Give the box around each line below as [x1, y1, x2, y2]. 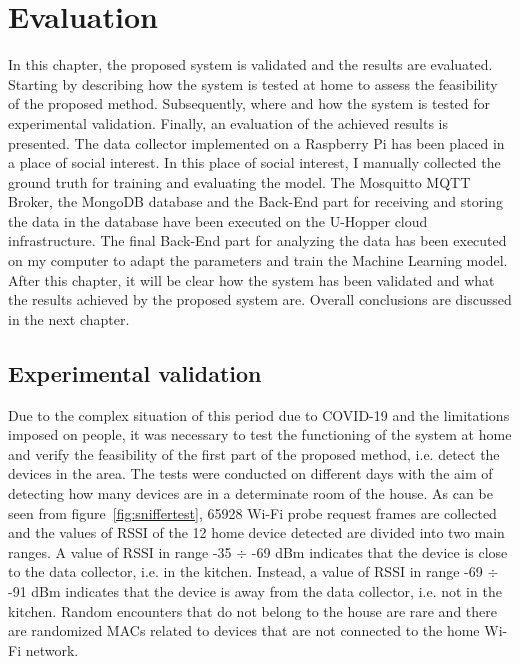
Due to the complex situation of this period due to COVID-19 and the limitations [8, 404, 510, 425]
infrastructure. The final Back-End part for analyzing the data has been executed [8, 230, 507, 251]
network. [25, 639, 79, 660]
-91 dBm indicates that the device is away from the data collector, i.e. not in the [8, 580, 502, 601]
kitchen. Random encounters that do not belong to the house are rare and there [8, 600, 497, 621]
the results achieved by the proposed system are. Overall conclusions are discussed [8, 289, 512, 310]
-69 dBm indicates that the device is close [251, 541, 508, 562]
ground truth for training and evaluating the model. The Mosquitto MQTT [8, 171, 471, 192]
